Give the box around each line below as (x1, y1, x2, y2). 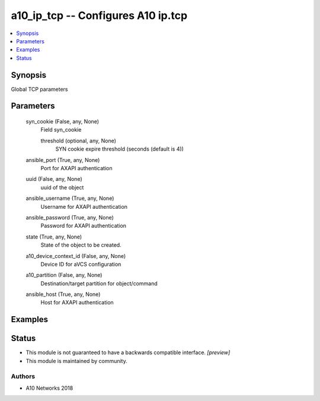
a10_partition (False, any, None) (25, 272, 103, 279)
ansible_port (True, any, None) (25, 156, 100, 163)
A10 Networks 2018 (25, 384, 73, 392)
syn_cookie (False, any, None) (25, 118, 100, 125)
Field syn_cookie (40, 126, 82, 133)
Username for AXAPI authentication (40, 203, 127, 210)
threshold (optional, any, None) (40, 137, 117, 144)
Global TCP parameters (11, 85, 68, 93)
